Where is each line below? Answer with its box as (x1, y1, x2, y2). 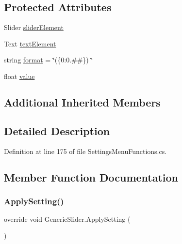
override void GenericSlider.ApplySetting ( (4, 214, 131, 224)
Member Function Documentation (4, 169, 179, 184)
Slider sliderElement (4, 22, 64, 32)
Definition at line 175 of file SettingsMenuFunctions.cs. (4, 146, 167, 156)
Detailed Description (4, 123, 110, 138)
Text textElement (4, 38, 56, 48)
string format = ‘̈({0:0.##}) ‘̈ (4, 55, 93, 65)
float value (4, 71, 35, 81)
